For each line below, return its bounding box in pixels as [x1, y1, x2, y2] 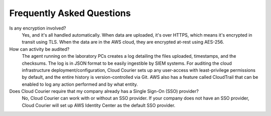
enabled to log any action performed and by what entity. [22, 81, 138, 87]
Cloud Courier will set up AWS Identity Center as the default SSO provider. [22, 102, 176, 108]
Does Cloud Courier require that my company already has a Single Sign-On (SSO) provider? [9, 88, 199, 94]
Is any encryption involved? [9, 25, 66, 31]
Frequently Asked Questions [9, 8, 131, 19]
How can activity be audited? [9, 46, 70, 52]
